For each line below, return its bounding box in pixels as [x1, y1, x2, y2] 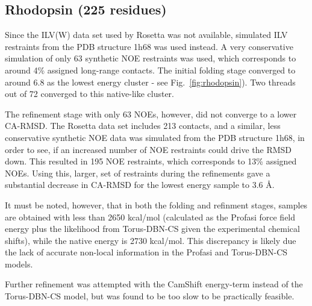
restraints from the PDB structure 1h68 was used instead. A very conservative [5, 40, 293, 52]
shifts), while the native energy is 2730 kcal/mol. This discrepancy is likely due [5, 234, 296, 246]
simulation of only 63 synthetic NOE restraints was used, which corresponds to [5, 52, 296, 64]
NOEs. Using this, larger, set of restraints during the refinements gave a [5, 166, 270, 179]
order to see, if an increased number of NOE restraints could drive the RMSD [5, 143, 292, 155]
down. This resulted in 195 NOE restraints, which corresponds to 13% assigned [5, 155, 297, 167]
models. [5, 257, 33, 270]
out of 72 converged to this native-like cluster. [5, 87, 174, 100]
